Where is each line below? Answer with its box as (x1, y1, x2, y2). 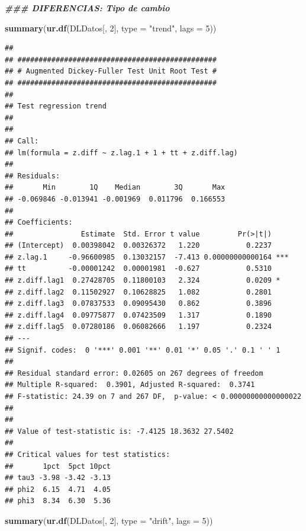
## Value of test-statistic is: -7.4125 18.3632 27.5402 (5, 427, 234, 436)
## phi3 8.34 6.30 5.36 (5, 497, 111, 506)
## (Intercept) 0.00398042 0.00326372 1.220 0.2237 (5, 241, 272, 250)
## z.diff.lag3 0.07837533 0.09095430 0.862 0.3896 (5, 299, 272, 308)
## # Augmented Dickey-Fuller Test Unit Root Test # (5, 67, 217, 76)
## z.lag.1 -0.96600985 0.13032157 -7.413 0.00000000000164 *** (5, 252, 289, 261)
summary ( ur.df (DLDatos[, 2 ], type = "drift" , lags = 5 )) (5, 514, 213, 526)
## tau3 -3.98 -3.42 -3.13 (5, 474, 111, 482)
